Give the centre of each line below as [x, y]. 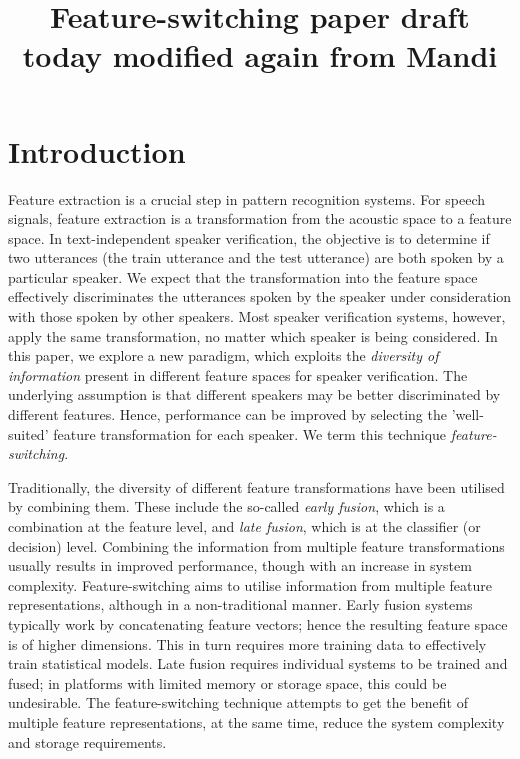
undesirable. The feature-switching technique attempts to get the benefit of [238, 702]
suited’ [28, 433]
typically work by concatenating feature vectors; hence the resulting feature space [258, 623]
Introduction [97, 150]
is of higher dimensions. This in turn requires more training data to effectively [247, 643]
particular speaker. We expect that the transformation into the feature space [243, 276]
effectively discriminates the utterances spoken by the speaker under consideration [260, 296]
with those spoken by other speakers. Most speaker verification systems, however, [257, 316]
